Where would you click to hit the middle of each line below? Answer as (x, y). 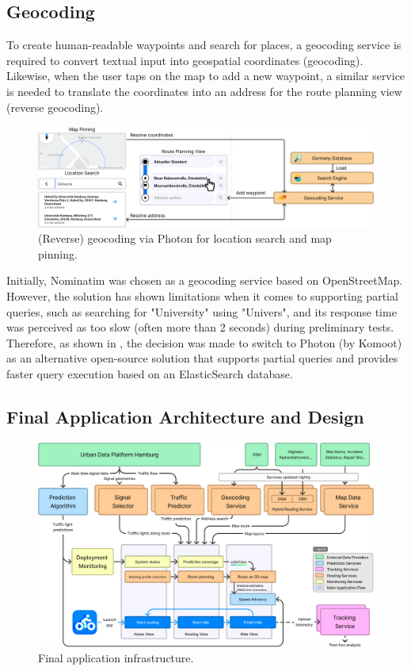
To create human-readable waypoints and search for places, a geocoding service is (204, 45)
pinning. (58, 253)
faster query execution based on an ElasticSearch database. (150, 374)
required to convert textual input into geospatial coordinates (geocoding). (185, 60)
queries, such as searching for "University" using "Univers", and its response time (202, 311)
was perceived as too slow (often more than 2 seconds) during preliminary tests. (200, 327)
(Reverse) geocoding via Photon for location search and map (185, 238)
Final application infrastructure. (116, 658)
